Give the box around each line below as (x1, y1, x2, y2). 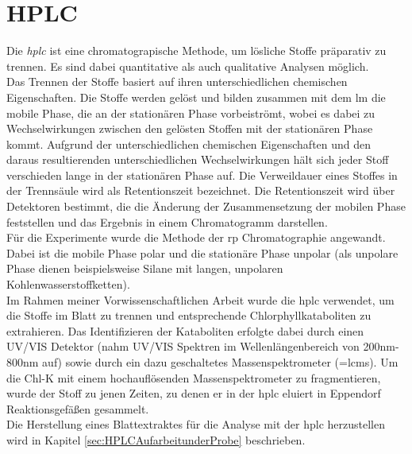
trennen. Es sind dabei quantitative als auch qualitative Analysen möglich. (6, 57, 369, 74)
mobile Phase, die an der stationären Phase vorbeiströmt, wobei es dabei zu (6, 104, 375, 121)
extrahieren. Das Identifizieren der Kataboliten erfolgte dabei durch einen (6, 322, 364, 339)
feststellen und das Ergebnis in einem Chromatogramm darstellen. (6, 213, 328, 230)
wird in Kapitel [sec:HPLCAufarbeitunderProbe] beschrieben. (6, 431, 306, 448)
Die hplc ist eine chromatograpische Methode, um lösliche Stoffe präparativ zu (6, 42, 387, 59)
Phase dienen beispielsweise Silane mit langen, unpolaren (6, 260, 283, 277)
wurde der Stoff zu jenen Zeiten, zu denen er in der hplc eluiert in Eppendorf (6, 385, 381, 402)
